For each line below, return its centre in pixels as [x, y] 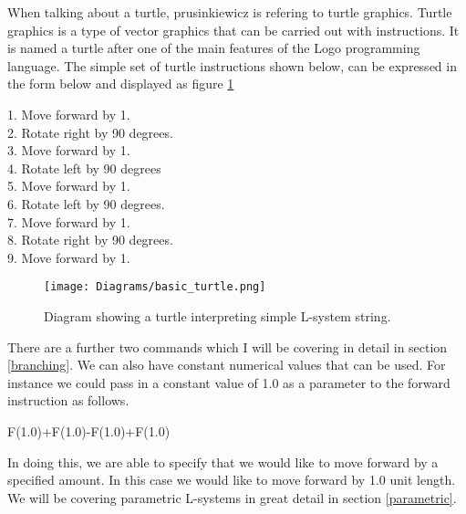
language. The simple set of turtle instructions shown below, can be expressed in [232, 65]
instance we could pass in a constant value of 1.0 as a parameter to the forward [229, 382]
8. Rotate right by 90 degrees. [90, 240]
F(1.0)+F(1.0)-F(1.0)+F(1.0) [89, 430]
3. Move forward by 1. [69, 150]
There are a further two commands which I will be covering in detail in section [228, 346]
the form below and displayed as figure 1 [121, 84]
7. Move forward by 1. [69, 221]
